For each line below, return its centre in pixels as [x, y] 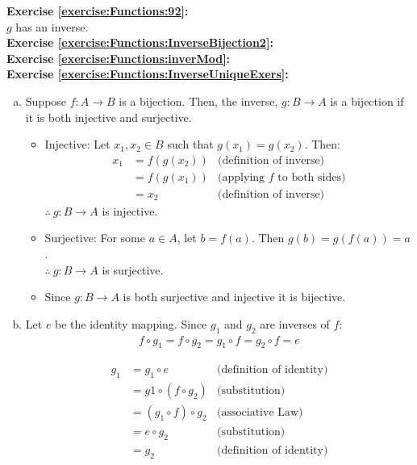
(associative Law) [260, 413]
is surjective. [133, 269]
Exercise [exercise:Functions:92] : [98, 10]
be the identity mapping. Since [131, 323]
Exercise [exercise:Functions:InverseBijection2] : [140, 42]
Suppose [46, 101]
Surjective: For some [95, 238]
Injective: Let [77, 144]
